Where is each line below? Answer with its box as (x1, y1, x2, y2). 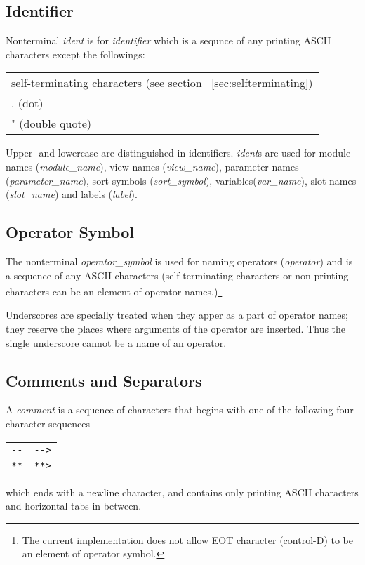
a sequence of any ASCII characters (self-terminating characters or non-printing (6, 267, 349, 282)
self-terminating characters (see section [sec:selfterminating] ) (11, 74, 313, 91)
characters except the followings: (6, 46, 145, 61)
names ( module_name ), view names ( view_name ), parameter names (6, 159, 299, 173)
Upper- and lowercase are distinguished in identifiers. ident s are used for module (6, 145, 351, 160)
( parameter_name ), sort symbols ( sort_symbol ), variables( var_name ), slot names (6, 173, 357, 187)
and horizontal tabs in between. (6, 498, 142, 513)
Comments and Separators (6, 369, 202, 391)
